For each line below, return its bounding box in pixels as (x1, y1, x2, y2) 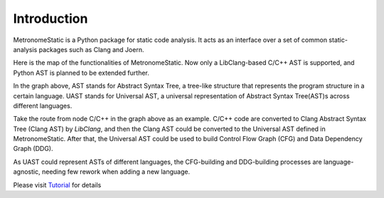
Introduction (13, 11, 88, 26)
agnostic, (13, 167, 41, 176)
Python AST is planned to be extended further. (13, 68, 149, 77)
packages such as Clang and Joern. (38, 45, 144, 53)
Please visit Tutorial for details (13, 180, 102, 189)
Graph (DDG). (13, 145, 53, 153)
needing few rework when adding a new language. (41, 167, 191, 176)
